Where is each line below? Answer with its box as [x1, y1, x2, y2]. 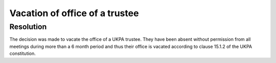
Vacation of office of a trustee [9, 8, 139, 19]
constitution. [9, 50, 36, 56]
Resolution [9, 22, 47, 31]
